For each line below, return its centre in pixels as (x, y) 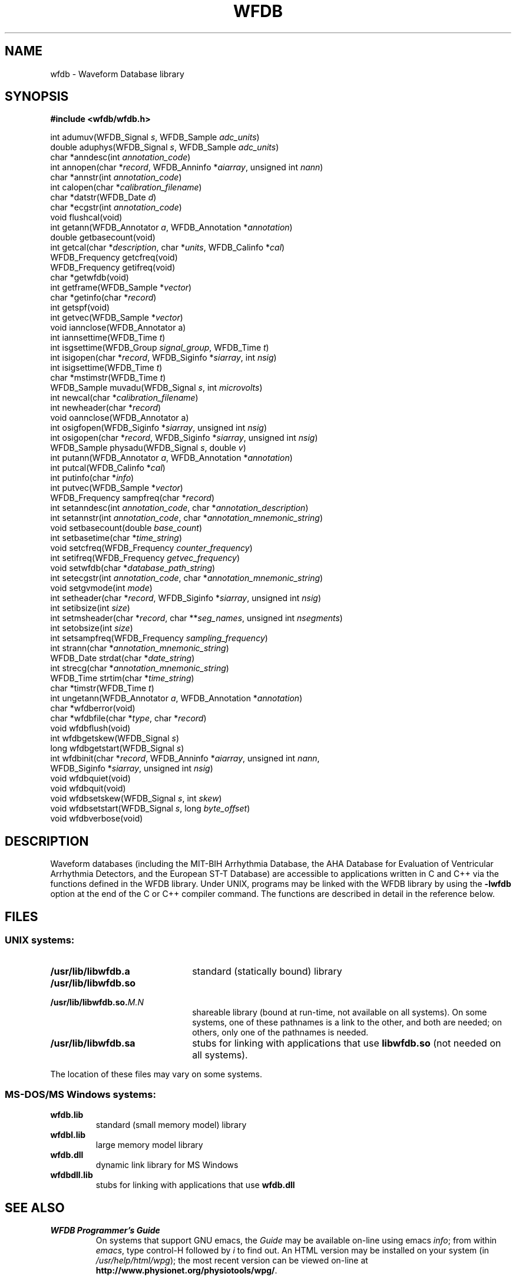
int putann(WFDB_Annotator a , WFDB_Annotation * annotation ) (171, 458)
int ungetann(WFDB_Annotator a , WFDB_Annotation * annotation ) (176, 698)
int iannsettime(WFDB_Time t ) (108, 338)
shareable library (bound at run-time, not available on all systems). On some (340, 1012)
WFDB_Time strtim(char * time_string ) (122, 678)
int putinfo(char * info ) (92, 478)
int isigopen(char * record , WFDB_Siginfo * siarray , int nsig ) (163, 358)
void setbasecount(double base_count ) (126, 528)
